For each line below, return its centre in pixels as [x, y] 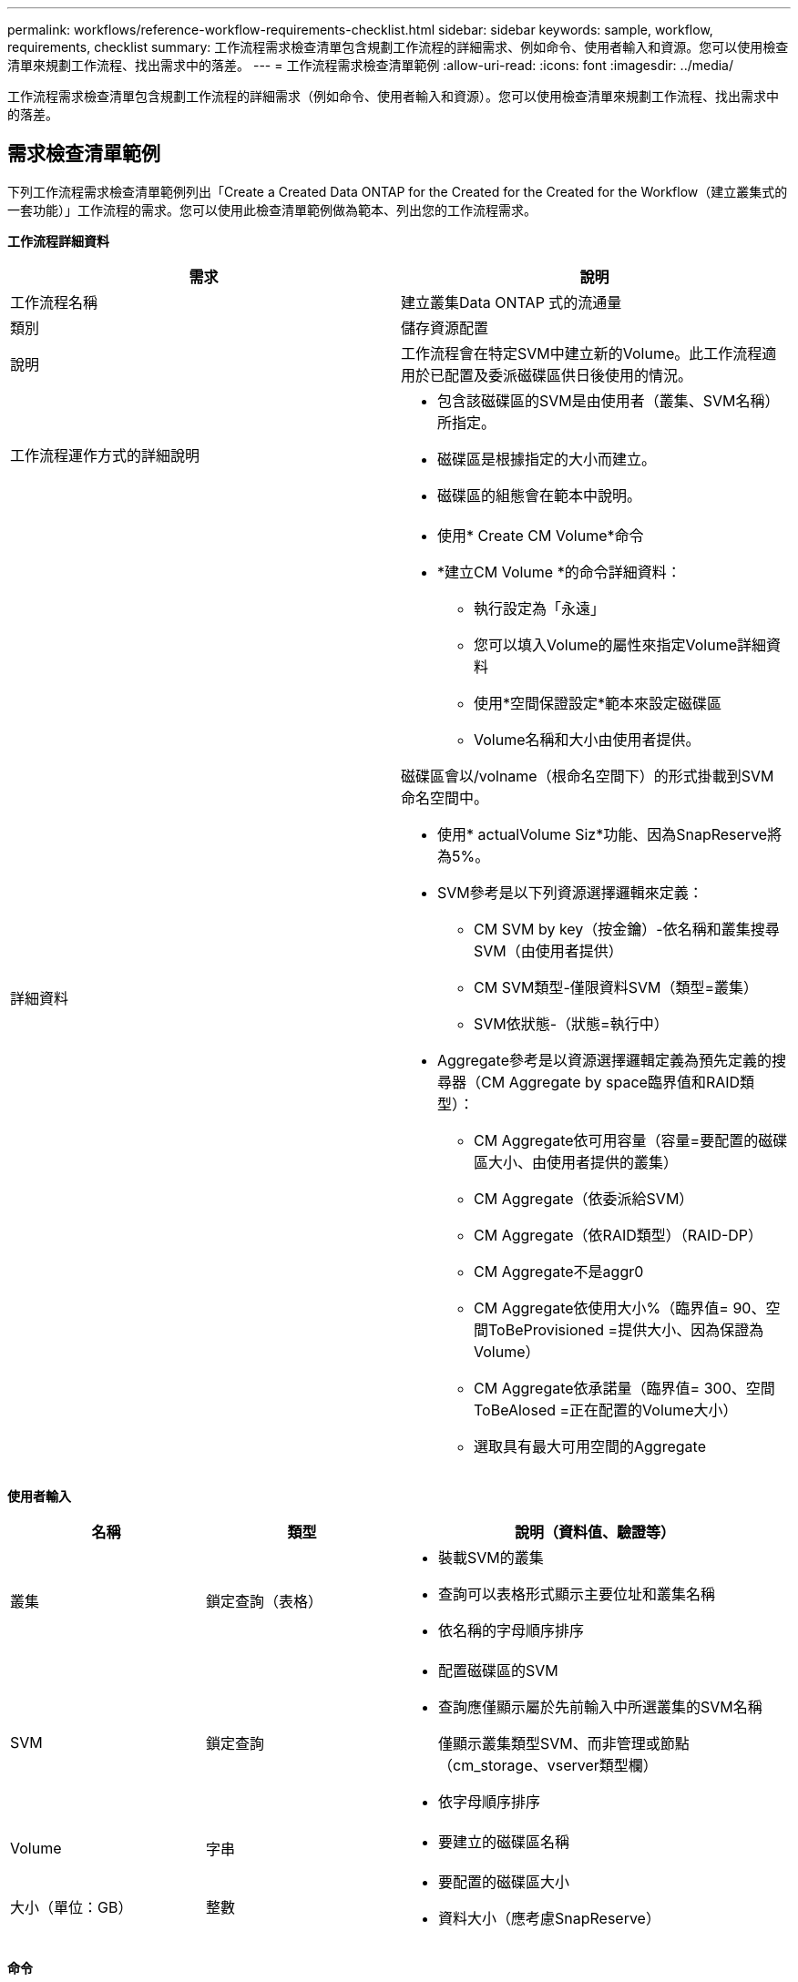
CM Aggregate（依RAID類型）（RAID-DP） [619, 1235]
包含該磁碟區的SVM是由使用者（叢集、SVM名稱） [609, 400]
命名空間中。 [445, 797]
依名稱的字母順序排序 [512, 1630]
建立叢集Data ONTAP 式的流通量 [512, 302]
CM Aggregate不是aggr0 [559, 1271]
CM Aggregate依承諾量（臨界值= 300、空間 [624, 1388]
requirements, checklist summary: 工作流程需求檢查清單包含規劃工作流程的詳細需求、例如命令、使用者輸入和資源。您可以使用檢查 [398, 47]
